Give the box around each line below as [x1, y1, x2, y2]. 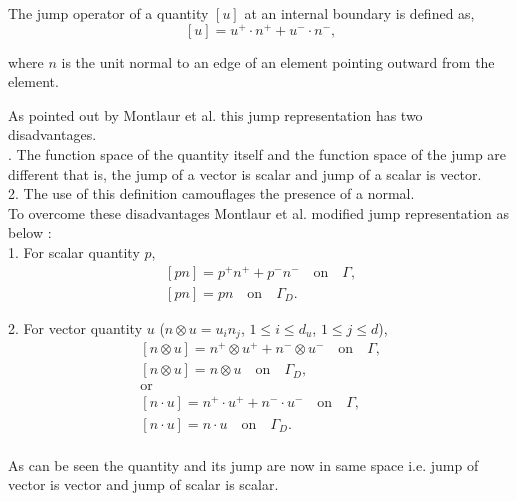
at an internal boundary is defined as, [244, 3, 475, 23]
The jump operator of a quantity [8, 3, 209, 23]
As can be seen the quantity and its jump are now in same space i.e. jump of [8, 454, 479, 475]
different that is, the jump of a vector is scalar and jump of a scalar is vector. [8, 163, 482, 184]
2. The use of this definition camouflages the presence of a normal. [8, 183, 415, 204]
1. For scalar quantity [8, 242, 140, 263]
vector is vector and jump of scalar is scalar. [8, 474, 279, 495]
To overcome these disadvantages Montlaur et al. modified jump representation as [8, 202, 510, 223]
